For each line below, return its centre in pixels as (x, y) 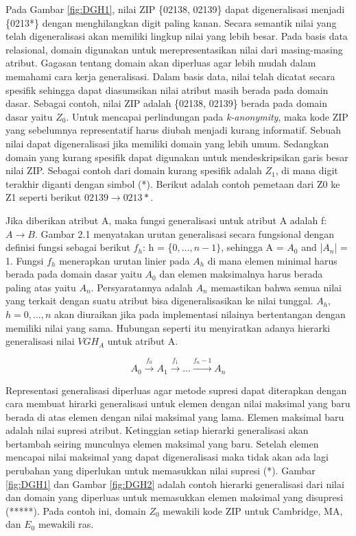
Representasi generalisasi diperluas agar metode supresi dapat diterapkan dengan (176, 390)
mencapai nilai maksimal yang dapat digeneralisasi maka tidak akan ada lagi (167, 457)
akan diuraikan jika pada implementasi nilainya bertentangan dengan (200, 314)
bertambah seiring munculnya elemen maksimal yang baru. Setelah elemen (162, 443)
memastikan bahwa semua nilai (276, 287)
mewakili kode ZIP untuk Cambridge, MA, (253, 510)
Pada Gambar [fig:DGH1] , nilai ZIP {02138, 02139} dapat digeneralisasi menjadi (175, 9)
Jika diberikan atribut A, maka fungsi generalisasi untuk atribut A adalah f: (166, 220)
